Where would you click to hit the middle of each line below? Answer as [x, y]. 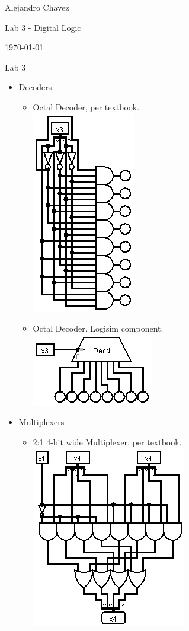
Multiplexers [41, 422]
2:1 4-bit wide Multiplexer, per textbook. [107, 442]
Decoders [35, 87]
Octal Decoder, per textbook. [86, 106]
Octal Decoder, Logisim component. [98, 328]
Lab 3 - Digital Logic [43, 27]
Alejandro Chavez [37, 7]
